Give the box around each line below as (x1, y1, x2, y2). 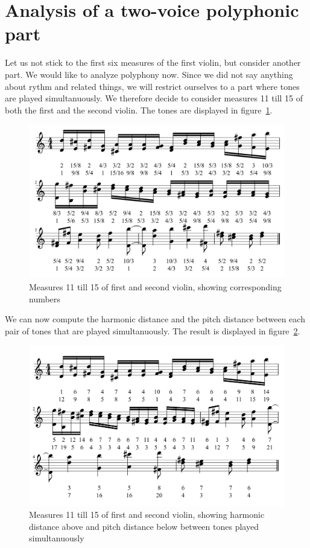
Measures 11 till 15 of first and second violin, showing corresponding (29, 280, 282, 293)
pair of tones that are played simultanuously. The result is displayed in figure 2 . (5, 324, 300, 337)
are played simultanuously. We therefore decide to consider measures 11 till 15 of (5, 92, 303, 104)
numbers (29, 292, 60, 305)
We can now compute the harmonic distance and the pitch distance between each (5, 313, 305, 325)
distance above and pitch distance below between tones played (29, 520, 259, 532)
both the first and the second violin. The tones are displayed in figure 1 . (5, 103, 273, 116)
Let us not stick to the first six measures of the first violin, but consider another (5, 56, 301, 69)
